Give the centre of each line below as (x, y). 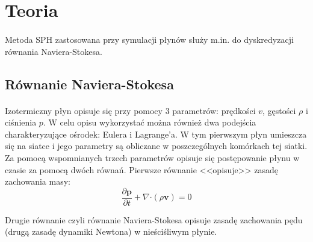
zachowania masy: (38, 181)
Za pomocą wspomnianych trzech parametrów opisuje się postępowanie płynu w (152, 157)
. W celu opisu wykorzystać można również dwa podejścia (150, 122)
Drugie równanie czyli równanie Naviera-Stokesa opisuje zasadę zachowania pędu (154, 219)
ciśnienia (21, 122)
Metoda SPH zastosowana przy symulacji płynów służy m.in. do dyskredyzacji (149, 39)
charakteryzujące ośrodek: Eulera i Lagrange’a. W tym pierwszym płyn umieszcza (156, 134)
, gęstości (279, 110)
